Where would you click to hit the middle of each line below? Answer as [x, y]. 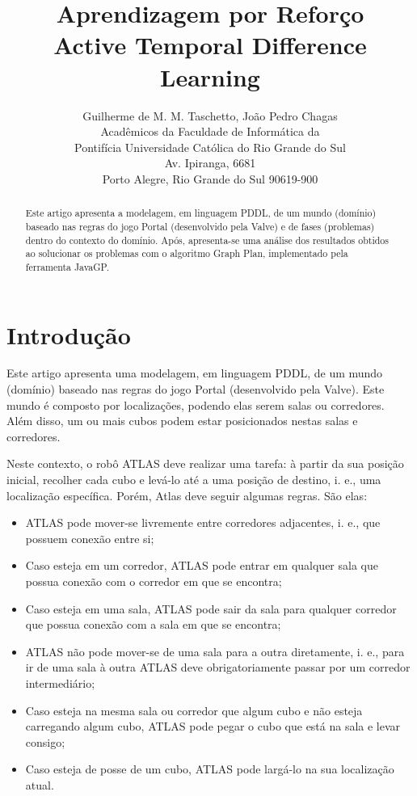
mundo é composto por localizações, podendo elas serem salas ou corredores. [196, 404]
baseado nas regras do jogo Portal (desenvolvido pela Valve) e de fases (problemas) [200, 226]
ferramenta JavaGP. [67, 266]
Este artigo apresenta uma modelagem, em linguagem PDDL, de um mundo [195, 373]
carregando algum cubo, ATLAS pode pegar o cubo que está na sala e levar [213, 726]
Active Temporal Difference [210, 45]
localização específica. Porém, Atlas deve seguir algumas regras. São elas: [187, 495]
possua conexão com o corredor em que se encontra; [154, 581]
